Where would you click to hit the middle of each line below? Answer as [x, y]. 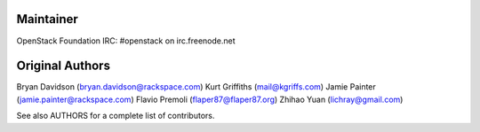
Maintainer [48, 19]
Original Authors [64, 66]
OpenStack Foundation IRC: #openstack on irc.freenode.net [126, 41]
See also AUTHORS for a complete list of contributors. [116, 116]
